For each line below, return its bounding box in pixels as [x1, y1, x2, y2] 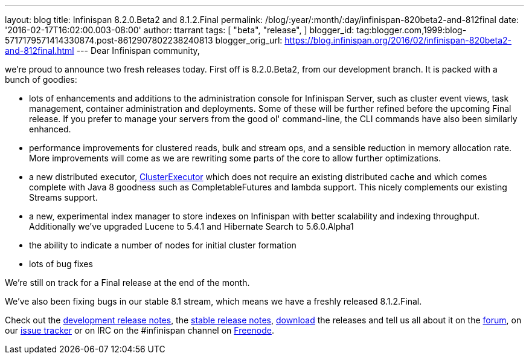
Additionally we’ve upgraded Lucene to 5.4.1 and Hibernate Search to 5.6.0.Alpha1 [29, 221, 354, 231]
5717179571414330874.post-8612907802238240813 [5, 35, 213, 45]
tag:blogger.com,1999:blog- [356, 25, 467, 35]
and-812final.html [5, 45, 74, 56]
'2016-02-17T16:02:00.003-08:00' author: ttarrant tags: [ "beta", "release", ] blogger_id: [5, 25, 354, 35]
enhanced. [29, 124, 71, 134]
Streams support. [29, 192, 98, 202]
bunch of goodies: [5, 74, 77, 85]
